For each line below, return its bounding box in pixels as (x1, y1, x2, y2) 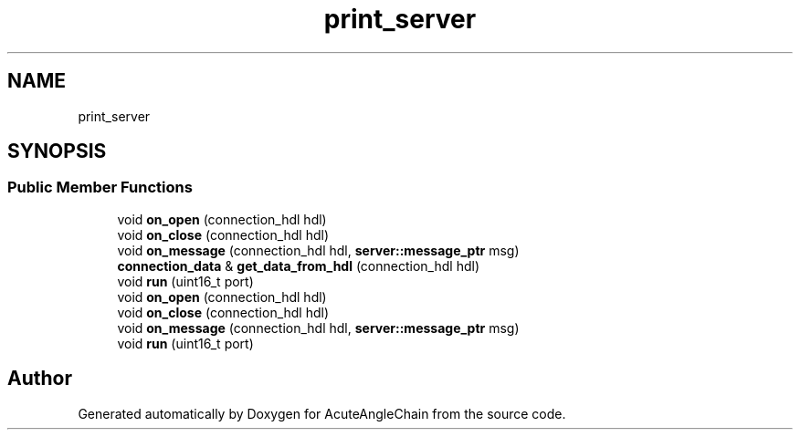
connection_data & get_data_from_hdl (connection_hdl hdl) (117, 257, 479, 274)
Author (7, 367, 72, 390)
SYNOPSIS (7, 140, 107, 163)
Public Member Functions (7, 178, 193, 197)
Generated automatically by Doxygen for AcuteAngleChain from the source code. (78, 405, 566, 421)
